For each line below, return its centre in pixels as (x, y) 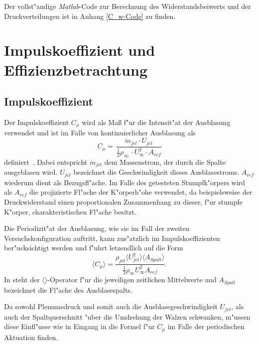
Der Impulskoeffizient (37, 122)
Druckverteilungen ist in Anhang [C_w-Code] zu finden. (90, 16)
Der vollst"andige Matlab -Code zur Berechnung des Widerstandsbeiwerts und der (128, 6)
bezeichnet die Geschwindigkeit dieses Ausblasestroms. (156, 172)
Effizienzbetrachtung (76, 69)
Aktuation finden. (31, 337)
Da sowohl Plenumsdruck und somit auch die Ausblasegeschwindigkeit (111, 306)
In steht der (22, 280)
